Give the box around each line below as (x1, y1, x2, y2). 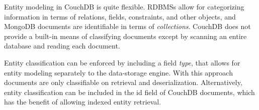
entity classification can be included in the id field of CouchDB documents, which (4, 86, 255, 97)
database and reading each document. (4, 40, 120, 51)
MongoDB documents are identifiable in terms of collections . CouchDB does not (4, 21, 251, 31)
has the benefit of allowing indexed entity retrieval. (4, 96, 161, 107)
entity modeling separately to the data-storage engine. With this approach (4, 67, 233, 77)
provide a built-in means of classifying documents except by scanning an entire (4, 30, 247, 41)
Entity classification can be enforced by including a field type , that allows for (4, 57, 240, 67)
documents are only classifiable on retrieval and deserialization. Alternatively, (4, 77, 242, 87)
